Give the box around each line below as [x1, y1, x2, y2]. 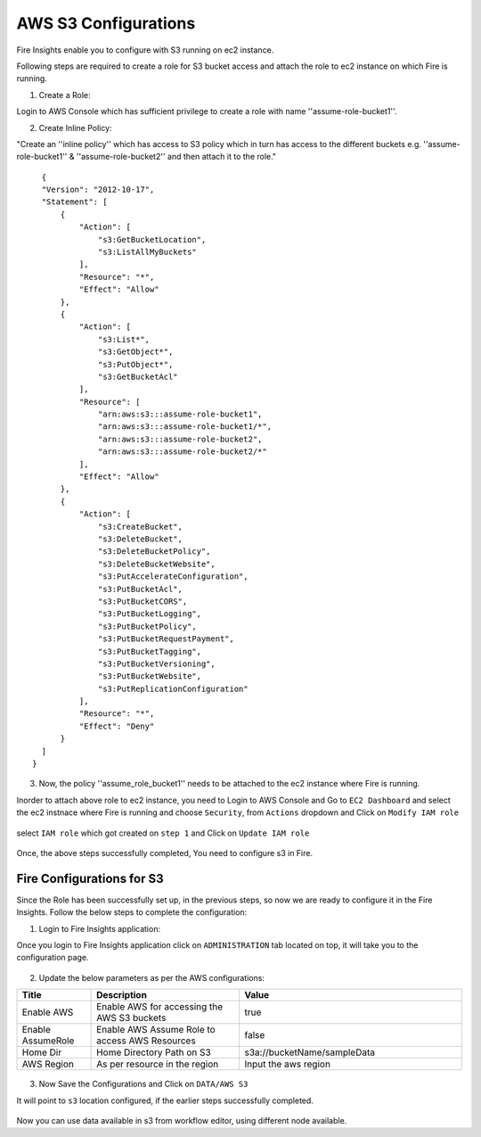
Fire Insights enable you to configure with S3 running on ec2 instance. [16, 45, 274, 55]
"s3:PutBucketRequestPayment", [98, 634, 235, 644]
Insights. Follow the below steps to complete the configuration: [16, 907, 248, 918]
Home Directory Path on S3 [96, 1046, 211, 1059]
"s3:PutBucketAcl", [98, 584, 183, 594]
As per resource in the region [96, 1058, 219, 1070]
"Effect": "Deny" [78, 721, 155, 731]
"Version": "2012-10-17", [41, 185, 155, 195]
